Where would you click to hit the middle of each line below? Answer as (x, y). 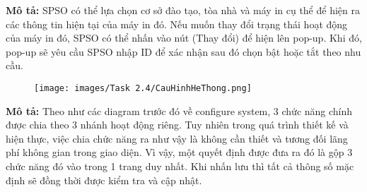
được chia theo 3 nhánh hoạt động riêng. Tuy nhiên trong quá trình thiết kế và (177, 125)
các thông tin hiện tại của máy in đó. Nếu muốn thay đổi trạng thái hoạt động (177, 24)
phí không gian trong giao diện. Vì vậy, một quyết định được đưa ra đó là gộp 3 (179, 152)
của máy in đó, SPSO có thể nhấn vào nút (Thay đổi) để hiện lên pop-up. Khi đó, (184, 38)
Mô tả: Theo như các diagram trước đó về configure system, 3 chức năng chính (179, 110)
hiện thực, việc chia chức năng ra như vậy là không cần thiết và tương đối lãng (177, 138)
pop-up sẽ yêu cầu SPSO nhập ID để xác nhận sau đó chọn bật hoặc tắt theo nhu (183, 51)
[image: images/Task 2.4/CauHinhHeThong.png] (143, 88)
